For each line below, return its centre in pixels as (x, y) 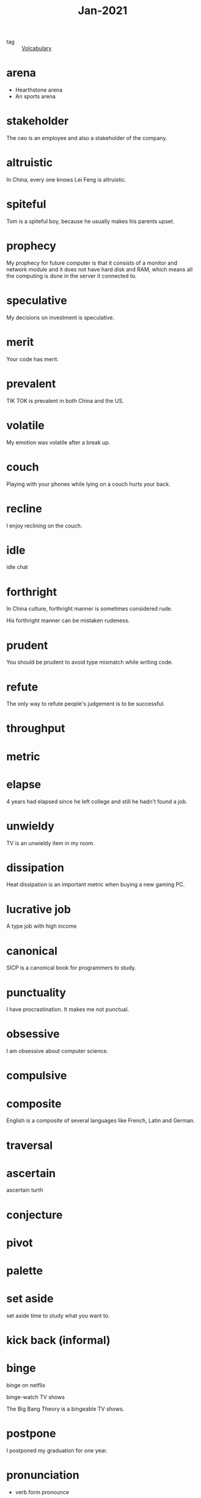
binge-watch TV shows (36, 1397)
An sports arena (35, 97)
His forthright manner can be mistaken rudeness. (68, 620)
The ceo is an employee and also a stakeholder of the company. (87, 138)
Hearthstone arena (39, 90)
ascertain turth (25, 1190)
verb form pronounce (42, 1492)
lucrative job (39, 909)
